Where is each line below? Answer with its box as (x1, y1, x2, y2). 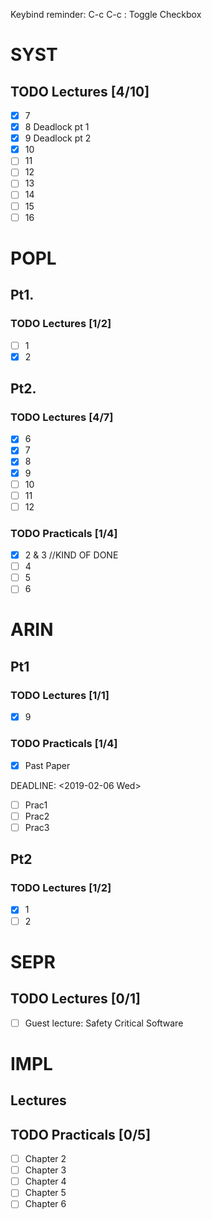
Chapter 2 (24, 1153, 67, 1165)
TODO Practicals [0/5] (10, 1126, 152, 1143)
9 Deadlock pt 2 (24, 132, 92, 144)
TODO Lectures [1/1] (10, 688, 110, 702)
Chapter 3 (24, 1164, 67, 1176)
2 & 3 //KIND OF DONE (24, 549, 119, 561)
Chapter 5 (24, 1187, 67, 1199)
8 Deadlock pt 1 (24, 121, 90, 133)
